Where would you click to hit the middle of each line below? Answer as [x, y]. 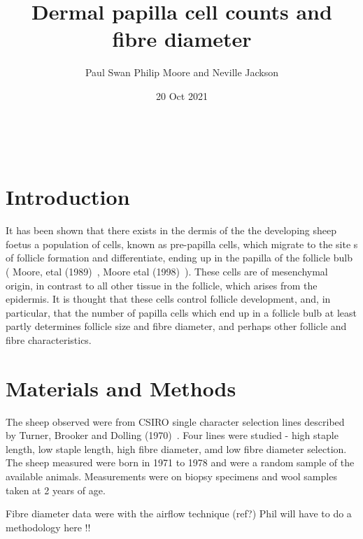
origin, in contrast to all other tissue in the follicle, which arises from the [162, 285]
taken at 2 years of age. [56, 490]
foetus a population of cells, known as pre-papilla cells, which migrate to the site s [182, 244]
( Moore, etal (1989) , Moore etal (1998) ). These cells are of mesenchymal [167, 271]
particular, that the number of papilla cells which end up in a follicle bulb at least [181, 312]
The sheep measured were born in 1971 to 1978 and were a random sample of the [180, 462]
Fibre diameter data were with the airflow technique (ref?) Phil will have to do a [179, 513]
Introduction [68, 197]
